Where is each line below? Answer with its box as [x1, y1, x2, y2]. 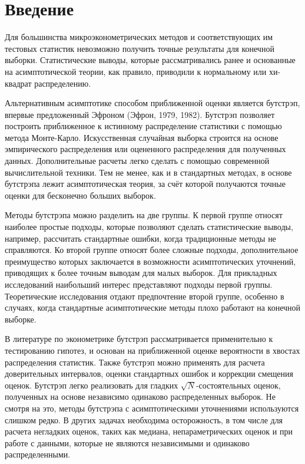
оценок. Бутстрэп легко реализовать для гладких [5, 379, 178, 391]
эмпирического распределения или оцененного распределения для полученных [5, 143, 286, 155]
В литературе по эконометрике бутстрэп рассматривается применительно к [5, 333, 273, 345]
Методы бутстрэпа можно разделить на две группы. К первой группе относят [5, 209, 283, 221]
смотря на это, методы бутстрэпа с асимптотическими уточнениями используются [5, 402, 299, 414]
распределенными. [5, 448, 71, 460]
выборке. [5, 312, 37, 325]
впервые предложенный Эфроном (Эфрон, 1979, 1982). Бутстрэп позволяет [5, 108, 275, 120]
